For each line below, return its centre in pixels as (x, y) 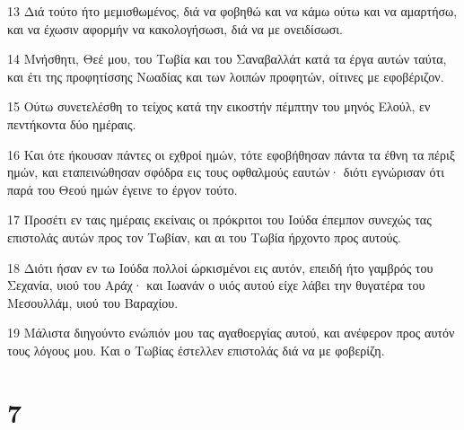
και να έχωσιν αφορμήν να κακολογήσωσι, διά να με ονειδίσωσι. (175, 28)
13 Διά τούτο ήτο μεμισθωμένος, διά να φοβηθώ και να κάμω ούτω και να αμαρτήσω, (232, 11)
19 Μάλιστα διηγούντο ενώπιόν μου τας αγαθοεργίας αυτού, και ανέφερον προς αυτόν (231, 333)
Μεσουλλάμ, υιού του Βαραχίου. (93, 302)
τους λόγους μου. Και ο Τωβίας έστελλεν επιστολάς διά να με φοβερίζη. (196, 350)
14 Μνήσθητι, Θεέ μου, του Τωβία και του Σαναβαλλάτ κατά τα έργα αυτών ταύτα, (227, 59)
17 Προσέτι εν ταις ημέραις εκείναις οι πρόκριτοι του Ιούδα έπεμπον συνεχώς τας (219, 219)
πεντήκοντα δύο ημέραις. (72, 123)
